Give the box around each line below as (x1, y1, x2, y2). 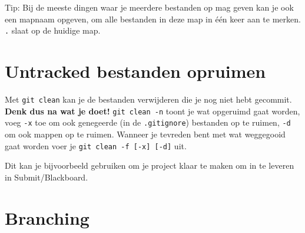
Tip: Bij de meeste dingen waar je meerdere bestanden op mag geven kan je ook (5, 1, 294, 13)
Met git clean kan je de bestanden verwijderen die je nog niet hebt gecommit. (5, 93, 292, 105)
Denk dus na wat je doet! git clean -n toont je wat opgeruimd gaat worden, (5, 104, 300, 117)
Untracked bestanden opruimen (5, 59, 266, 83)
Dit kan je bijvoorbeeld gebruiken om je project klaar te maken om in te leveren (5, 159, 294, 172)
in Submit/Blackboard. (5, 170, 88, 183)
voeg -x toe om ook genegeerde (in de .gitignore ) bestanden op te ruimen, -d (5, 116, 291, 129)
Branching (5, 205, 89, 229)
